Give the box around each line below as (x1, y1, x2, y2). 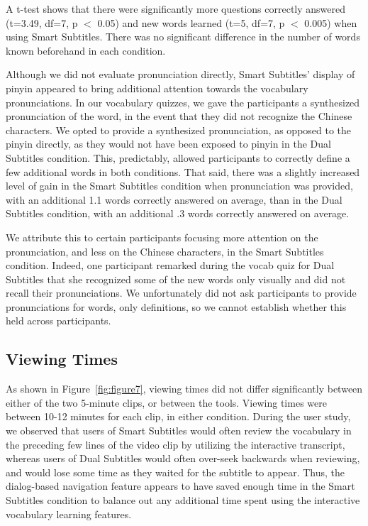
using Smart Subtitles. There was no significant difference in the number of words (6, 29, 360, 44)
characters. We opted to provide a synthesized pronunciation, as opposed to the (6, 122, 352, 137)
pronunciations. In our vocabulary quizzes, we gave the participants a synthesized (6, 94, 360, 109)
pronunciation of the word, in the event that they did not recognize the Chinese (6, 109, 352, 124)
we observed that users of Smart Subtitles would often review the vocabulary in (6, 423, 352, 438)
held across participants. (6, 313, 111, 328)
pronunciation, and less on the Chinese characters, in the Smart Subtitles (6, 243, 324, 258)
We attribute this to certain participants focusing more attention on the (6, 229, 318, 244)
